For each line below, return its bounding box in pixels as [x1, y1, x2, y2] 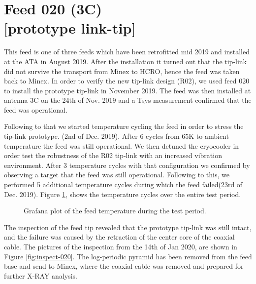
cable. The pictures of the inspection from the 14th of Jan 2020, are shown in [4, 242, 237, 251]
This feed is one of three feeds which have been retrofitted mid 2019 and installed [4, 46, 250, 57]
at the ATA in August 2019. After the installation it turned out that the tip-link [4, 56, 247, 66]
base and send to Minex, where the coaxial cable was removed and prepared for [4, 261, 244, 271]
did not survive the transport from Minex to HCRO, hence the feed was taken [4, 66, 240, 76]
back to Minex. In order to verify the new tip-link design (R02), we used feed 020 [4, 76, 250, 86]
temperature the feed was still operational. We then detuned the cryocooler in [4, 140, 239, 151]
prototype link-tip [7, 18, 132, 38]
